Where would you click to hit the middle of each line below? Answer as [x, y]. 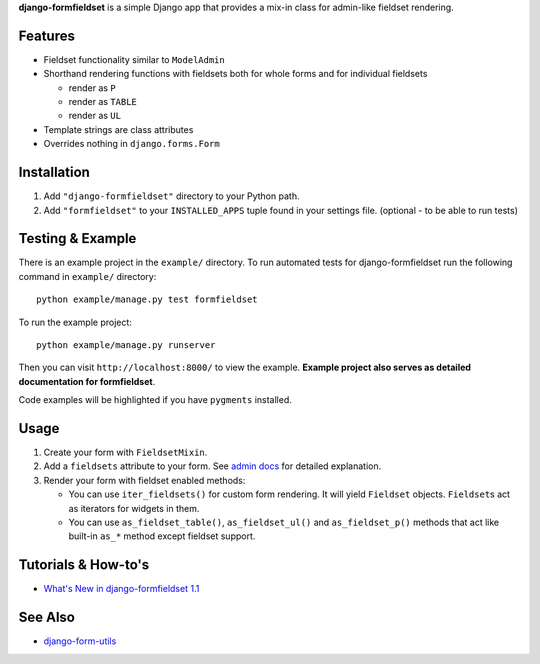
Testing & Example [77, 238]
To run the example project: [75, 322]
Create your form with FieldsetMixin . [125, 452]
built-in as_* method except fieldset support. [162, 536]
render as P [92, 87]
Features [46, 35]
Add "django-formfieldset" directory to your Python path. [171, 196]
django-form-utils [80, 641]
